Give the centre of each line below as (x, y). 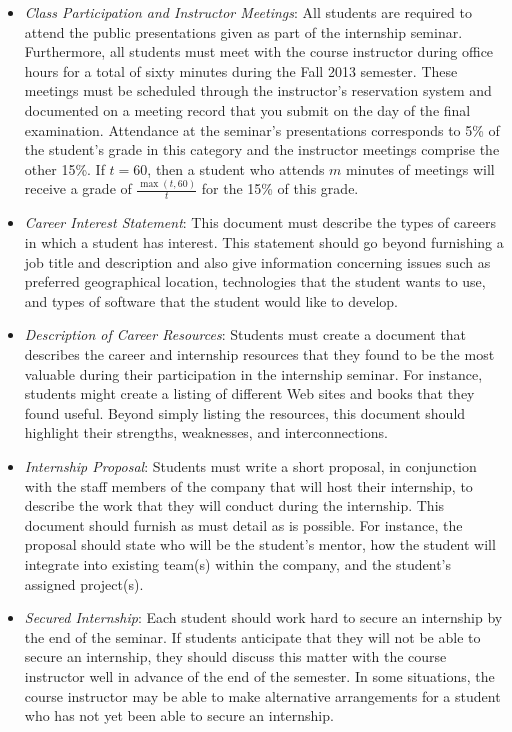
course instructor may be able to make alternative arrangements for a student (262, 695)
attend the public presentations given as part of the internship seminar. (243, 31)
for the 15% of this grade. (280, 188)
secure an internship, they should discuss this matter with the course (235, 656)
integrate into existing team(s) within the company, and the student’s (237, 563)
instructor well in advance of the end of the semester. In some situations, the (259, 675)
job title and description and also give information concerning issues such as (257, 261)
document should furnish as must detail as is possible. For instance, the (243, 524)
